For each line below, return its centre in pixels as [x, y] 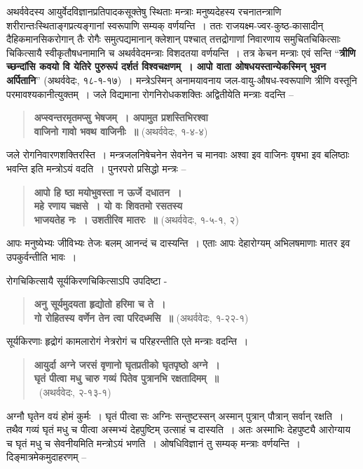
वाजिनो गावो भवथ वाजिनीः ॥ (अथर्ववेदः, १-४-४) [121, 131]
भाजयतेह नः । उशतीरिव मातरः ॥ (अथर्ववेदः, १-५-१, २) [136, 219]
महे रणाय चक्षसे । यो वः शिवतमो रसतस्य [108, 206]
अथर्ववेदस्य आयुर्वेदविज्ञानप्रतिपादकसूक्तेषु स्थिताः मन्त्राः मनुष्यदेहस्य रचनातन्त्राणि [144, 11]
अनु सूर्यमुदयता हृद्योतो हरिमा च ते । [100, 304]
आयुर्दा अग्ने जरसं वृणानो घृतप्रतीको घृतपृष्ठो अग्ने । [127, 364]
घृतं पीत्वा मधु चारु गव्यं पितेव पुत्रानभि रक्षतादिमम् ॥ [126, 378]
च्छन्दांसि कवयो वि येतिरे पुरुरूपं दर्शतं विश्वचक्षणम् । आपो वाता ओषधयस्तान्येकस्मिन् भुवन [166, 66]
